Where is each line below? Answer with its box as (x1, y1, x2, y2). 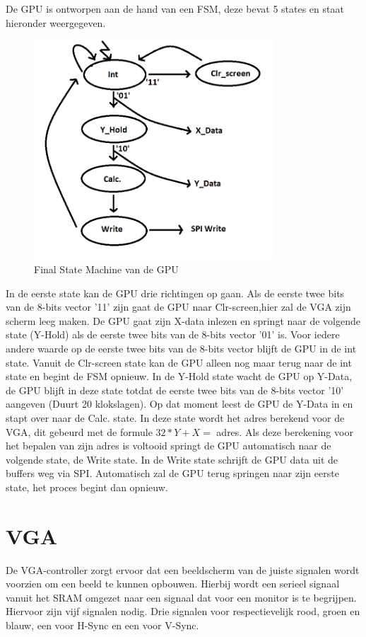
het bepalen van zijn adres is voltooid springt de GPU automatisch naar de (6, 438, 331, 453)
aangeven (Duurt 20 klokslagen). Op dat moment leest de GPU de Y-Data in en (6, 396, 353, 411)
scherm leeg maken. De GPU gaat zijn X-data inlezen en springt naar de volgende (6, 313, 360, 328)
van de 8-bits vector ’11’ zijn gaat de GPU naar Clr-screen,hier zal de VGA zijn (6, 299, 351, 314)
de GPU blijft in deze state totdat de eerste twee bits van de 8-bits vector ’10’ (6, 382, 344, 397)
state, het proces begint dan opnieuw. (6, 479, 168, 494)
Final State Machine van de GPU (34, 262, 179, 277)
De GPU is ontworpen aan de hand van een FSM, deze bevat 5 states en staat (6, 1, 344, 16)
